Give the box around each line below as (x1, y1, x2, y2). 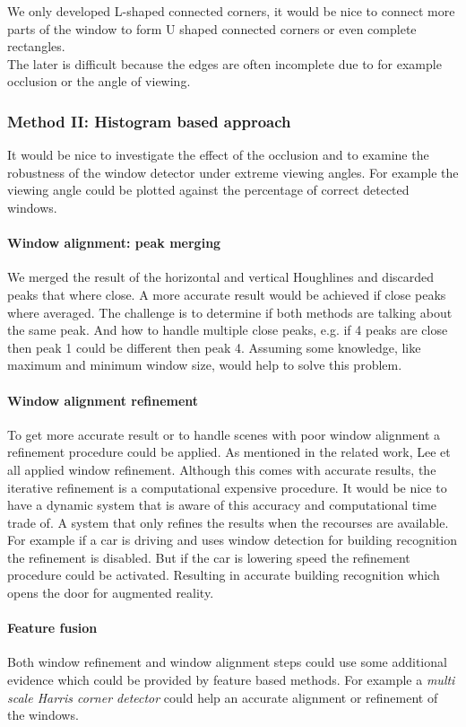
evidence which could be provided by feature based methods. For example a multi (7, 670, 455, 689)
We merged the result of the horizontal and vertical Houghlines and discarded (7, 267, 435, 286)
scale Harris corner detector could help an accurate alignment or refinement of (7, 688, 438, 706)
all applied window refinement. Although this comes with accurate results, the (7, 460, 436, 478)
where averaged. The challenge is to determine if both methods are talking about (7, 302, 453, 321)
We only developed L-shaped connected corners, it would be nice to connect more (7, 2, 455, 20)
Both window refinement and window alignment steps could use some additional (7, 653, 447, 671)
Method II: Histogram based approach (7, 109, 291, 132)
